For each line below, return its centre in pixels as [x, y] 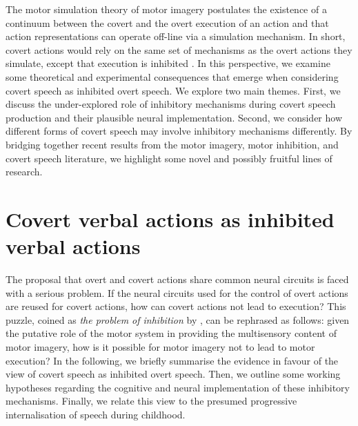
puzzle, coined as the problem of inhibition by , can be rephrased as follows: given [178, 319]
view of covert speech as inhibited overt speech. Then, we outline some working [173, 374]
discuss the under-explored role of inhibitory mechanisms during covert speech [171, 104]
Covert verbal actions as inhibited [170, 219]
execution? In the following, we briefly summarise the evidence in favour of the [172, 360]
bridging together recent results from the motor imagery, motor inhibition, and [172, 144]
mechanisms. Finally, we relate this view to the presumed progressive [151, 401]
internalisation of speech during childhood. [96, 414]
